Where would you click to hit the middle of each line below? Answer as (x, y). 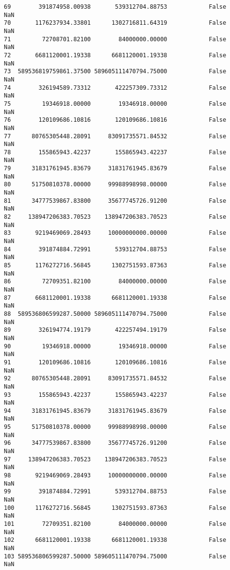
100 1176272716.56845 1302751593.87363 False (115, 508)
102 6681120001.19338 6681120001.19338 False (115, 540)
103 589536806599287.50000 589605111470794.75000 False (115, 556)
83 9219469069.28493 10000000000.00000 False (115, 233)
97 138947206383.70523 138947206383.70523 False (115, 459)
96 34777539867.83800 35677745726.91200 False (115, 443)
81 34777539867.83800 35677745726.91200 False (115, 201)
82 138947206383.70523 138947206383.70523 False (115, 217)
